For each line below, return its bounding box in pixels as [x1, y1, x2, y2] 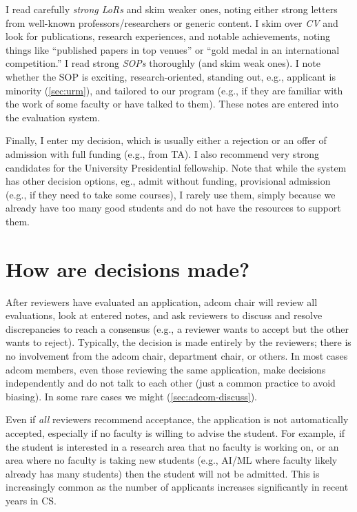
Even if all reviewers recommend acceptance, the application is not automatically [6, 412, 349, 427]
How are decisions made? [6, 254, 250, 283]
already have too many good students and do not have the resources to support [6, 201, 341, 215]
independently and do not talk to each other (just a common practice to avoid [6, 376, 336, 390]
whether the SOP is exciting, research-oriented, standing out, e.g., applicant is [6, 69, 336, 83]
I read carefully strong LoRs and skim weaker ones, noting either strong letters [6, 2, 338, 16]
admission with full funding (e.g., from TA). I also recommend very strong [6, 146, 320, 161]
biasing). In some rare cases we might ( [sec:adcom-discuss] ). [6, 389, 258, 403]
